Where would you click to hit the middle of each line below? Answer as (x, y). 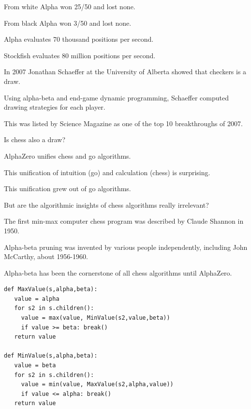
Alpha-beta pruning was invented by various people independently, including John (126, 247)
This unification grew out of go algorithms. (67, 188)
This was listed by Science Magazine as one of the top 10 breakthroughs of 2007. (123, 123)
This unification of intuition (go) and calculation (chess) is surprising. (107, 172)
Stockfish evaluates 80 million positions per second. (80, 55)
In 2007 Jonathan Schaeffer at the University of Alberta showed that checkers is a (125, 72)
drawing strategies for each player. (55, 107)
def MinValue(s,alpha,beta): (51, 356)
